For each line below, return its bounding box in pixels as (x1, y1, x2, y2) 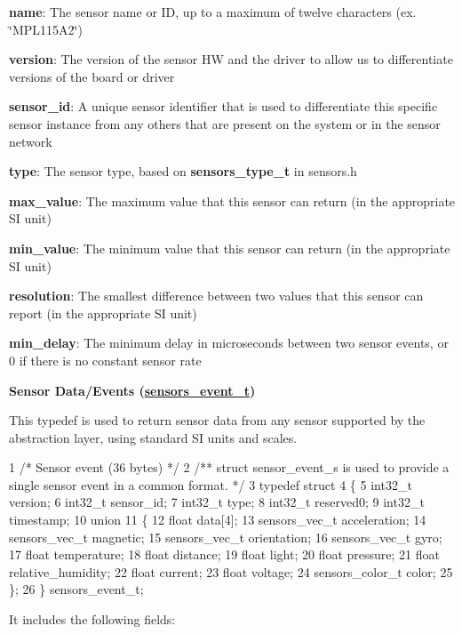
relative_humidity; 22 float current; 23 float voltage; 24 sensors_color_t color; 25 (9, 562, 453, 581)
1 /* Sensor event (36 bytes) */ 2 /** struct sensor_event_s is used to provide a (9, 458, 450, 477)
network (9, 132, 52, 150)
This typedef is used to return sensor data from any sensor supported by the (9, 411, 426, 429)
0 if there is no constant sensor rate (9, 350, 202, 369)
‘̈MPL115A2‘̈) (9, 20, 83, 38)
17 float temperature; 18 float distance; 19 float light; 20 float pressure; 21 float (9, 545, 440, 564)
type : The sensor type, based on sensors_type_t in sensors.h (9, 162, 357, 181)
